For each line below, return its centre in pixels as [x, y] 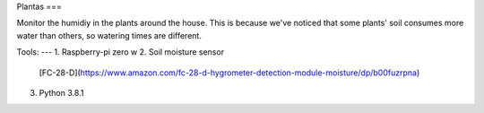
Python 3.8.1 [61, 92]
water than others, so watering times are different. [109, 35]
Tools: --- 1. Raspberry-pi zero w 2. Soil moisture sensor [120, 52]
